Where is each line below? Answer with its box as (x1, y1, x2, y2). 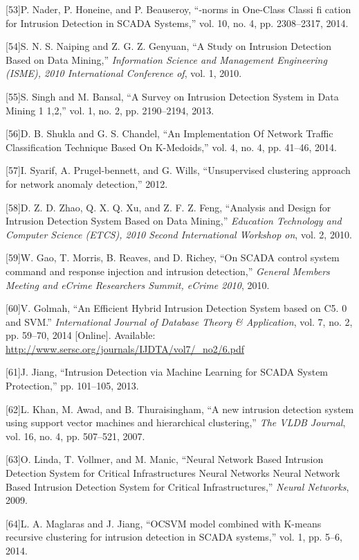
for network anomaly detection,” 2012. (6, 176, 168, 191)
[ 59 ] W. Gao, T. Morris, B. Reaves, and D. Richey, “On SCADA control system (6, 250, 340, 265)
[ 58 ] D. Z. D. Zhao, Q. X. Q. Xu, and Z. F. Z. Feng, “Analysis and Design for (6, 200, 331, 214)
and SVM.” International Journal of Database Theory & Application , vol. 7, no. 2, (6, 314, 353, 329)
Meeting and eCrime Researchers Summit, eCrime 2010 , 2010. (6, 277, 270, 292)
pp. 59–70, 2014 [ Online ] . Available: (6, 328, 156, 342)
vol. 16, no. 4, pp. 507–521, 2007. (6, 428, 145, 443)
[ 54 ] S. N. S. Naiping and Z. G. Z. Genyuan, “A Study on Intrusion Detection (6, 39, 332, 53)
